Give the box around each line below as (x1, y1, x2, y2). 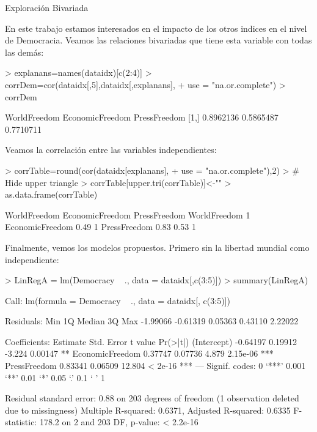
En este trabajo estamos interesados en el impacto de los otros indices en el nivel (5, 21, 307, 34)
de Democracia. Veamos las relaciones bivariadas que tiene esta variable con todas (5, 34, 312, 47)
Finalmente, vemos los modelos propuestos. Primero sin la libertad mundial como (5, 240, 310, 253)
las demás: (5, 45, 44, 58)
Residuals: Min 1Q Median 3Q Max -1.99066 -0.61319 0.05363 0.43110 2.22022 (5, 315, 299, 327)
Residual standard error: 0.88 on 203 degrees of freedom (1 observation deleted (5, 392, 299, 404)
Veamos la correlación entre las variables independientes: (5, 143, 217, 156)
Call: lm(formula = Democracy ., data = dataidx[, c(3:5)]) (5, 294, 230, 307)
